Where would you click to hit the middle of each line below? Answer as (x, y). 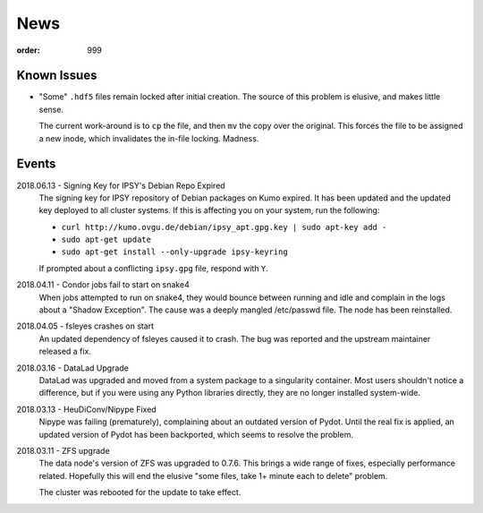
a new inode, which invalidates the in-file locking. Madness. (149, 138)
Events (36, 164)
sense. (51, 109)
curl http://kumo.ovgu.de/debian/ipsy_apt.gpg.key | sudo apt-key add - (224, 227)
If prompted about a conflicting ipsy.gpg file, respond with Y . (153, 268)
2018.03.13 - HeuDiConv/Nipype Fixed (86, 409)
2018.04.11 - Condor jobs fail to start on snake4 (103, 285)
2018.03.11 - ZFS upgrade (64, 450)
